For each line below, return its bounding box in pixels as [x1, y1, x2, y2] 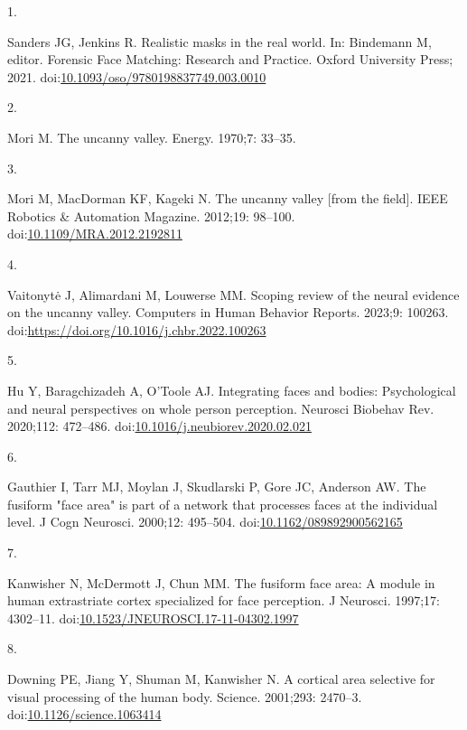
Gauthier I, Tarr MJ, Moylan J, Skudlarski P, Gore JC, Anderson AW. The [7, 477, 426, 496]
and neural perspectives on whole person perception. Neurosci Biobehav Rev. [7, 398, 434, 417]
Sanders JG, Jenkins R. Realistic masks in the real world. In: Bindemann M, [7, 32, 432, 51]
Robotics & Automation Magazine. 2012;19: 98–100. [7, 206, 295, 225]
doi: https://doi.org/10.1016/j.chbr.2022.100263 [7, 320, 266, 339]
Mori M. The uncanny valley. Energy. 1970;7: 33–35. [7, 127, 296, 146]
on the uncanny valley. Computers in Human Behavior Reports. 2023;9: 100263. [7, 303, 449, 322]
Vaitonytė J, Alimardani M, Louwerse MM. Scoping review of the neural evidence [7, 285, 460, 304]
